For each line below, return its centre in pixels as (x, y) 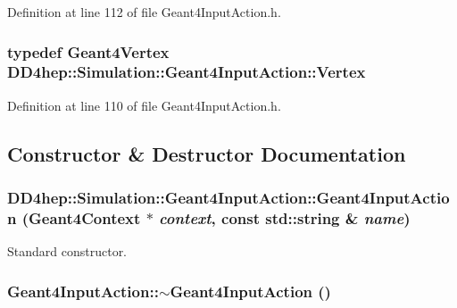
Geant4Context (85, 217)
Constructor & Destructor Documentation (207, 153)
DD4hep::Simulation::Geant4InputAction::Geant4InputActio (228, 198)
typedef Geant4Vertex (88, 51)
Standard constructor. (67, 251)
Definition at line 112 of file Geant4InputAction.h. (144, 12)
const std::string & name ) (316, 217)
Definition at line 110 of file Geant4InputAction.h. (144, 105)
